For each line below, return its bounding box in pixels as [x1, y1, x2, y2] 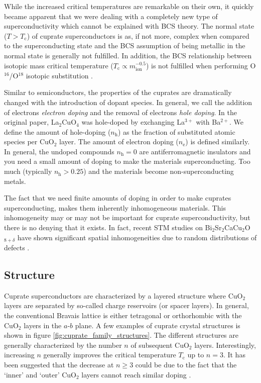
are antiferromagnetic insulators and [139, 146, 251, 156]
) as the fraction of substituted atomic [118, 126, 235, 137]
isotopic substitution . [26, 70, 93, 80]
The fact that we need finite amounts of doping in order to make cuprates [4, 193, 231, 203]
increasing [4, 349, 35, 360]
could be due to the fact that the [135, 359, 237, 370]
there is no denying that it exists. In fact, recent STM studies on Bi [4, 222, 212, 233]
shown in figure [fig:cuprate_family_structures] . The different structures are [4, 330, 239, 340]
